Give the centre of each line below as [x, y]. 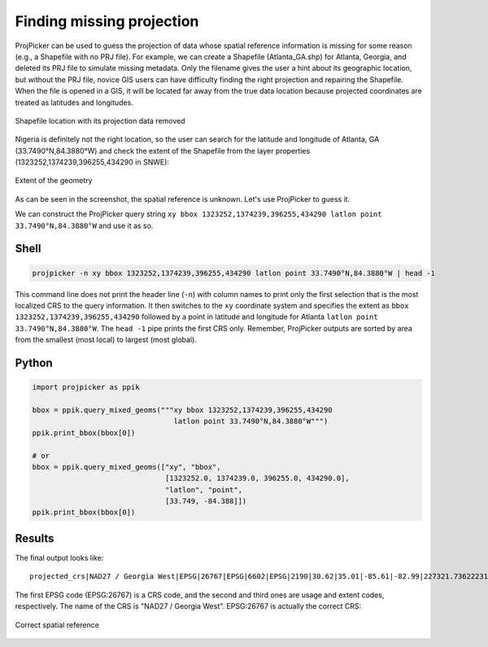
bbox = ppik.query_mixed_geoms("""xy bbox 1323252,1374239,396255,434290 [182, 410]
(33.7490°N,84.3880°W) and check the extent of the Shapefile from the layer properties [163, 151]
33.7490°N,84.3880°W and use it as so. [84, 225]
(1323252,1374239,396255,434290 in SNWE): [92, 162]
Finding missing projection [107, 21]
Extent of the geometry [54, 181]
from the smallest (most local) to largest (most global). [106, 340]
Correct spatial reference [57, 625]
